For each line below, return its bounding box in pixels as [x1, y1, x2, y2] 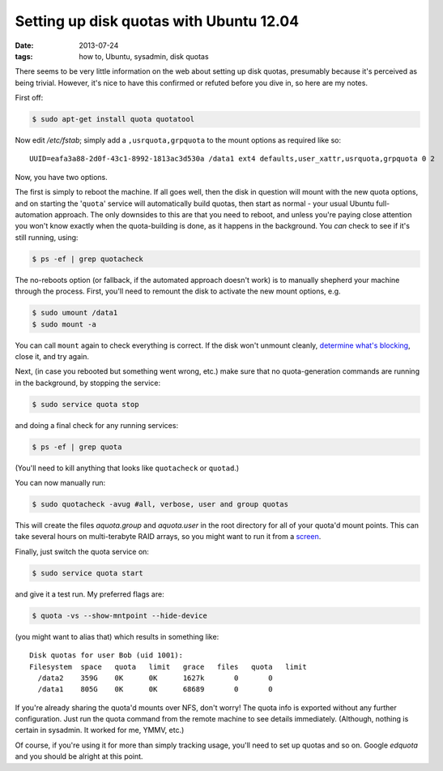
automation [15, 210, 53, 220]
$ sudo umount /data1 [32, 308, 118, 318]
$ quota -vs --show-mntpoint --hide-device [32, 610, 208, 620]
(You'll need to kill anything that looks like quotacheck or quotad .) [15, 463, 240, 473]
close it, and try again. [15, 351, 89, 361]
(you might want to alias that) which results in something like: [15, 632, 219, 641]
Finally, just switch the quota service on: [15, 546, 150, 556]
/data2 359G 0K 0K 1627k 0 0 [37, 673, 273, 683]
